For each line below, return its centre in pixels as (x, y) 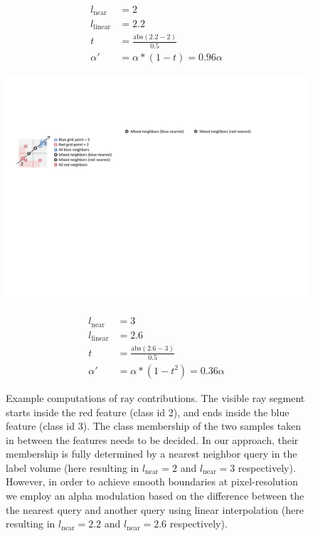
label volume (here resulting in (73, 467)
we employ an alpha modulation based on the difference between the (155, 496)
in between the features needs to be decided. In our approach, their (152, 439)
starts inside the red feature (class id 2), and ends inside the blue (148, 412)
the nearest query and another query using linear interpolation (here (155, 509)
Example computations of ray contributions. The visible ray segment (155, 397)
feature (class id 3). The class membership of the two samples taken (154, 426)
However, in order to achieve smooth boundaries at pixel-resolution (152, 481)
